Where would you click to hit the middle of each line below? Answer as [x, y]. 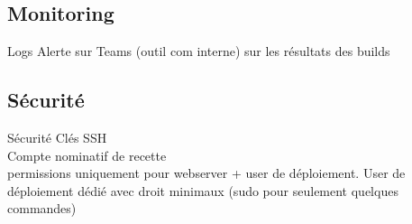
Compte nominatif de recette [87, 155]
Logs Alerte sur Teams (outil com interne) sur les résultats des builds [199, 51]
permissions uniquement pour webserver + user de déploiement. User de [206, 173]
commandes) [42, 208]
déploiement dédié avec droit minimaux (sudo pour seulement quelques [203, 190]
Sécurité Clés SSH [57, 137]
